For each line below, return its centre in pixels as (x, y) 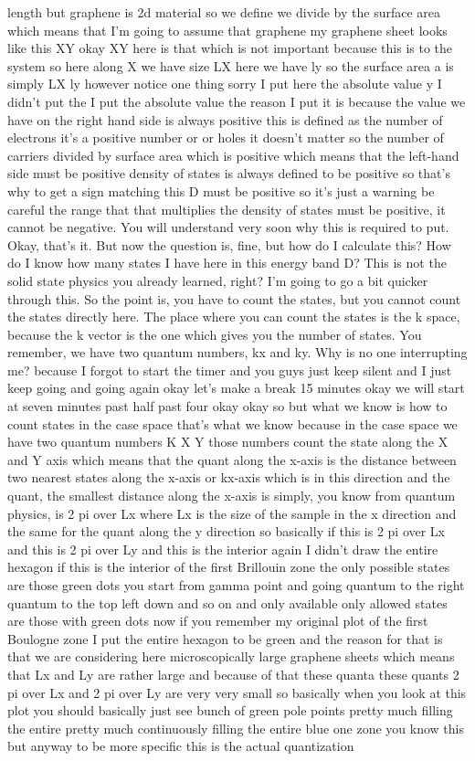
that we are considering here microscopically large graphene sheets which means (231, 656)
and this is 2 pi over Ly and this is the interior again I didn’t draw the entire (223, 549)
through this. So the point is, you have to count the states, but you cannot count (234, 298)
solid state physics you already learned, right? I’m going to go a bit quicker (218, 280)
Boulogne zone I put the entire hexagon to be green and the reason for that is (225, 638)
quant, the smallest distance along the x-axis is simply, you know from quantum (232, 496)
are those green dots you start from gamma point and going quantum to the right (236, 585)
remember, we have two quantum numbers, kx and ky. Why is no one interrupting (237, 352)
